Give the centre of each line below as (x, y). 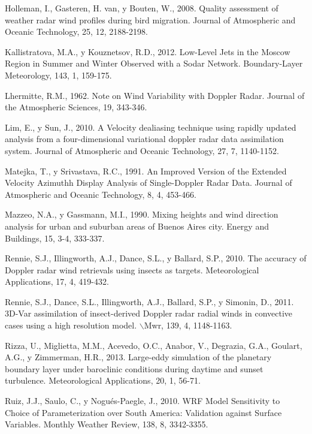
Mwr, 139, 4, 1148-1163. (188, 325)
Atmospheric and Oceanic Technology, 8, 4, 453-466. (101, 194)
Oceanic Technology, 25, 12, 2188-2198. (76, 31)
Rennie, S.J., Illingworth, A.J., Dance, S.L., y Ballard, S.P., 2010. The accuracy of (156, 258)
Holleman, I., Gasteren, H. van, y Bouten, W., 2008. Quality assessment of (142, 8)
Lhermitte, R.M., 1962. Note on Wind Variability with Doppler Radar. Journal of (155, 95)
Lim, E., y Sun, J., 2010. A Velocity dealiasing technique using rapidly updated (151, 127)
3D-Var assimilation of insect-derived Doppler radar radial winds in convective (149, 313)
